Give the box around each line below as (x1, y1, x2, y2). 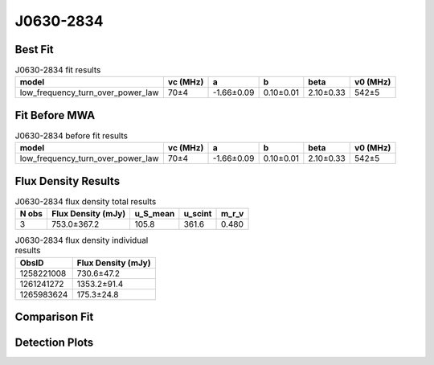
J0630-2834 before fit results (14, 130, 129, 141)
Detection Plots (14, 336, 94, 350)
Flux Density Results (14, 174, 121, 188)
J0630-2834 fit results (14, 64, 101, 76)
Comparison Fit (14, 310, 94, 324)
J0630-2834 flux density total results (14, 196, 157, 207)
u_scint (183, 208, 212, 219)
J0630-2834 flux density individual (14, 235, 149, 246)
